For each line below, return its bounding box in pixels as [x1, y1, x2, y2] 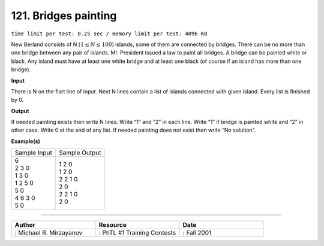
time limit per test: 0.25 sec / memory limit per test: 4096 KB [11, 30, 208, 37]
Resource [98, 221, 127, 229]
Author [14, 221, 35, 229]
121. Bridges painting [11, 9, 117, 22]
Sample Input [14, 148, 52, 157]
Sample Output [59, 148, 101, 157]
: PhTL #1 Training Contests [98, 229, 176, 237]
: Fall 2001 [182, 229, 212, 237]
